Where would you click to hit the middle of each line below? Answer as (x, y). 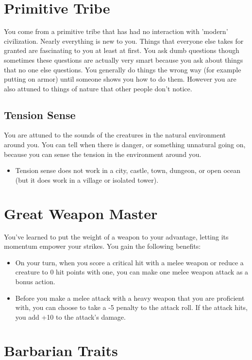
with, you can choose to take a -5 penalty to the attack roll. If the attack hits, (131, 307)
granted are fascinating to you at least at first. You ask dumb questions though (122, 50)
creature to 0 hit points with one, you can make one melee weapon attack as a (132, 272)
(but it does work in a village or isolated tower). (87, 180)
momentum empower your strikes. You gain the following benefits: (102, 246)
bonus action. (35, 281)
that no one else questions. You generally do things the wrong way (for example (123, 69)
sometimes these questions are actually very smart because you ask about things (124, 60)
